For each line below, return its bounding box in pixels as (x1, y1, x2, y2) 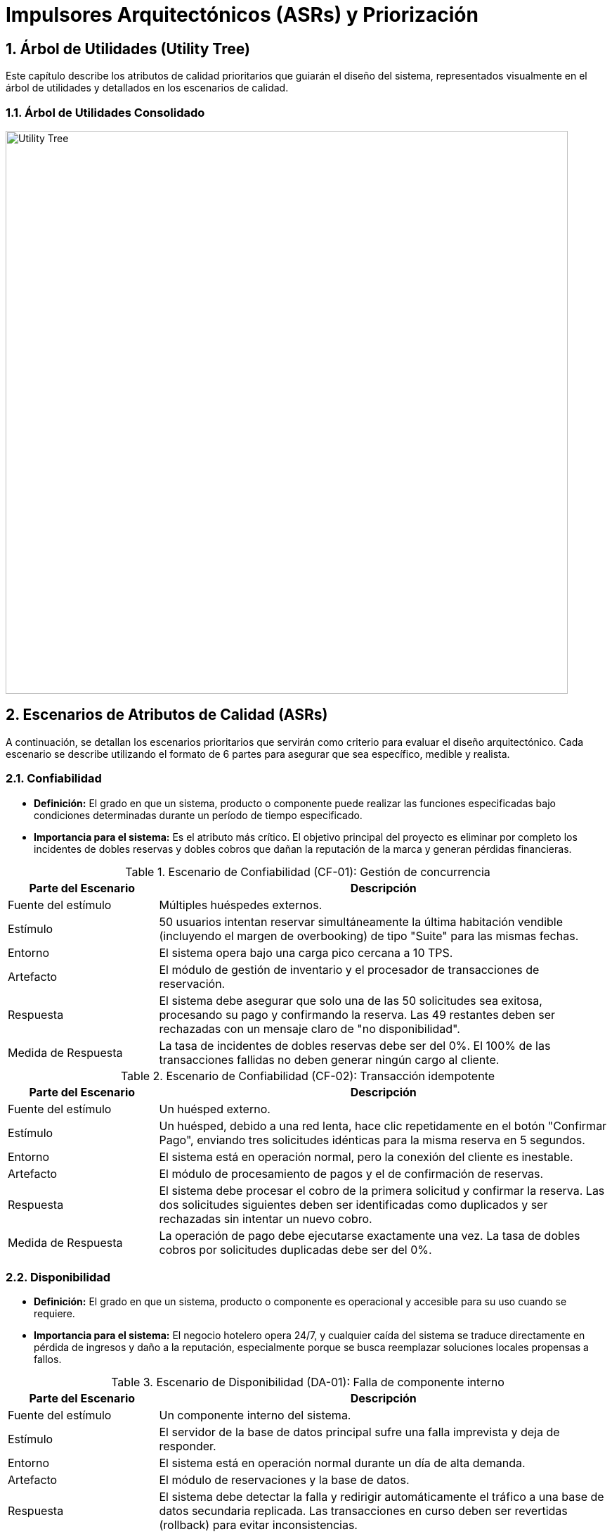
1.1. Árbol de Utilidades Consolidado (6, 105, 205, 120)
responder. (159, 1439, 216, 1454)
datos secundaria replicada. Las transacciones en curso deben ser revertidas (159, 1504, 568, 1519)
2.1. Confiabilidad (6, 771, 102, 786)
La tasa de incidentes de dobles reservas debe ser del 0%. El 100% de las (159, 1038, 551, 1053)
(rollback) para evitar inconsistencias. (159, 1518, 358, 1533)
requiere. (34, 1307, 75, 1320)
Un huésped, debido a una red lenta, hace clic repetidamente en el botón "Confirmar (159, 1118, 607, 1133)
